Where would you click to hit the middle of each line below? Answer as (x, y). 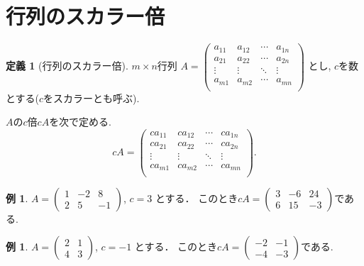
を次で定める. (81, 122)
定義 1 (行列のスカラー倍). (67, 66)
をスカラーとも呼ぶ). (92, 98)
